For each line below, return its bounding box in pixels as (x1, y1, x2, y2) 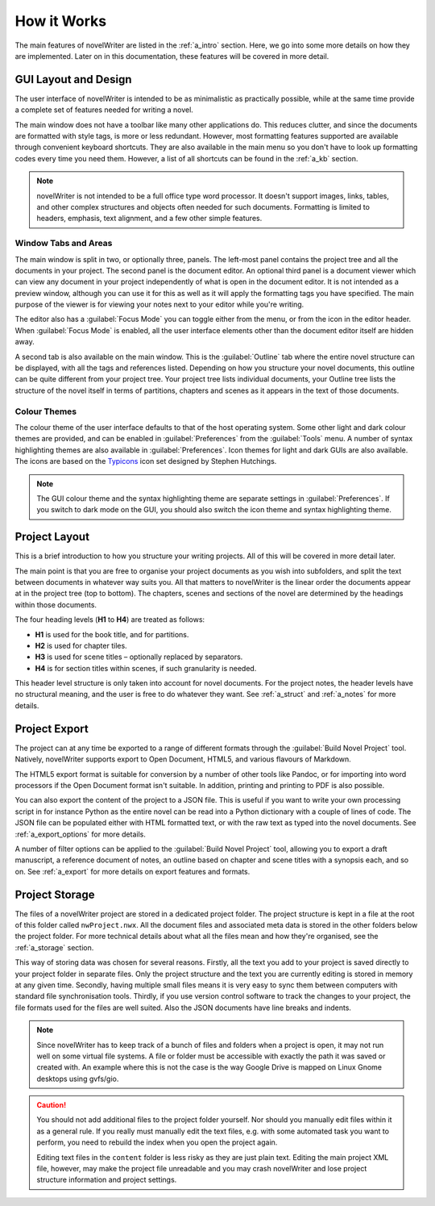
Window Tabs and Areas (14, 238, 113, 249)
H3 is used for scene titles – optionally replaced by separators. (35, 652, 243, 661)
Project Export (14, 722, 89, 736)
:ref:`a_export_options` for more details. (14, 829, 147, 839)
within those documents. (14, 599, 97, 609)
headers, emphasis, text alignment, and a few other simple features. (36, 214, 263, 223)
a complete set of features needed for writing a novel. (14, 105, 193, 115)
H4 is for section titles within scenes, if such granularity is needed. (35, 663, 257, 673)
